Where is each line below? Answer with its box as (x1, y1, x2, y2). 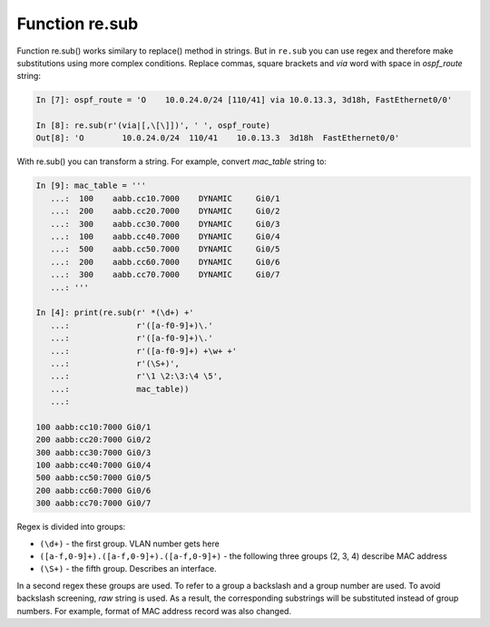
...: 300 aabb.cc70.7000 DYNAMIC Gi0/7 (50, 269, 280, 280)
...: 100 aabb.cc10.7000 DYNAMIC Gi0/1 (50, 193, 280, 203)
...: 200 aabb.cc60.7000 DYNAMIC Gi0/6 (50, 257, 280, 267)
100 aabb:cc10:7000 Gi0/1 (35, 422, 152, 432)
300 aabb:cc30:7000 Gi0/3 (35, 447, 152, 457)
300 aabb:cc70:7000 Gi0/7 (35, 498, 152, 508)
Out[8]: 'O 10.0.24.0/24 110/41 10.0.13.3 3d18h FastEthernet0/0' (35, 132, 400, 143)
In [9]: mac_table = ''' (35, 181, 147, 191)
